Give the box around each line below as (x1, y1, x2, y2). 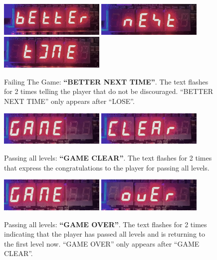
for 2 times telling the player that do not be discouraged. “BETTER (4, 86, 214, 96)
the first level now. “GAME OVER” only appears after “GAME (4, 238, 200, 249)
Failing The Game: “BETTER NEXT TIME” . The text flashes (4, 76, 209, 87)
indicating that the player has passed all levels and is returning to (4, 229, 206, 239)
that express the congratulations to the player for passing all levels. (4, 162, 210, 173)
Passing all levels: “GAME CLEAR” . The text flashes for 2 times (4, 152, 212, 163)
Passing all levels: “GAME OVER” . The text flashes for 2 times (4, 219, 207, 229)
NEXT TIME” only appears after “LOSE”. (4, 96, 135, 106)
